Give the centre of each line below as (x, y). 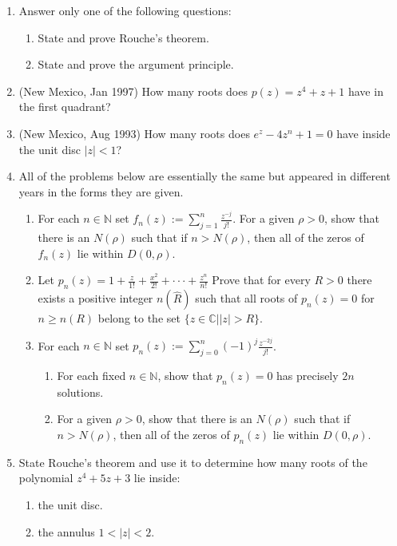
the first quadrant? (65, 107)
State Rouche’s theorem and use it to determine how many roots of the (193, 462)
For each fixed (91, 376)
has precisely (308, 376)
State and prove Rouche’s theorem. (123, 37)
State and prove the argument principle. (136, 64)
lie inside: (157, 478)
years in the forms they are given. (101, 191)
